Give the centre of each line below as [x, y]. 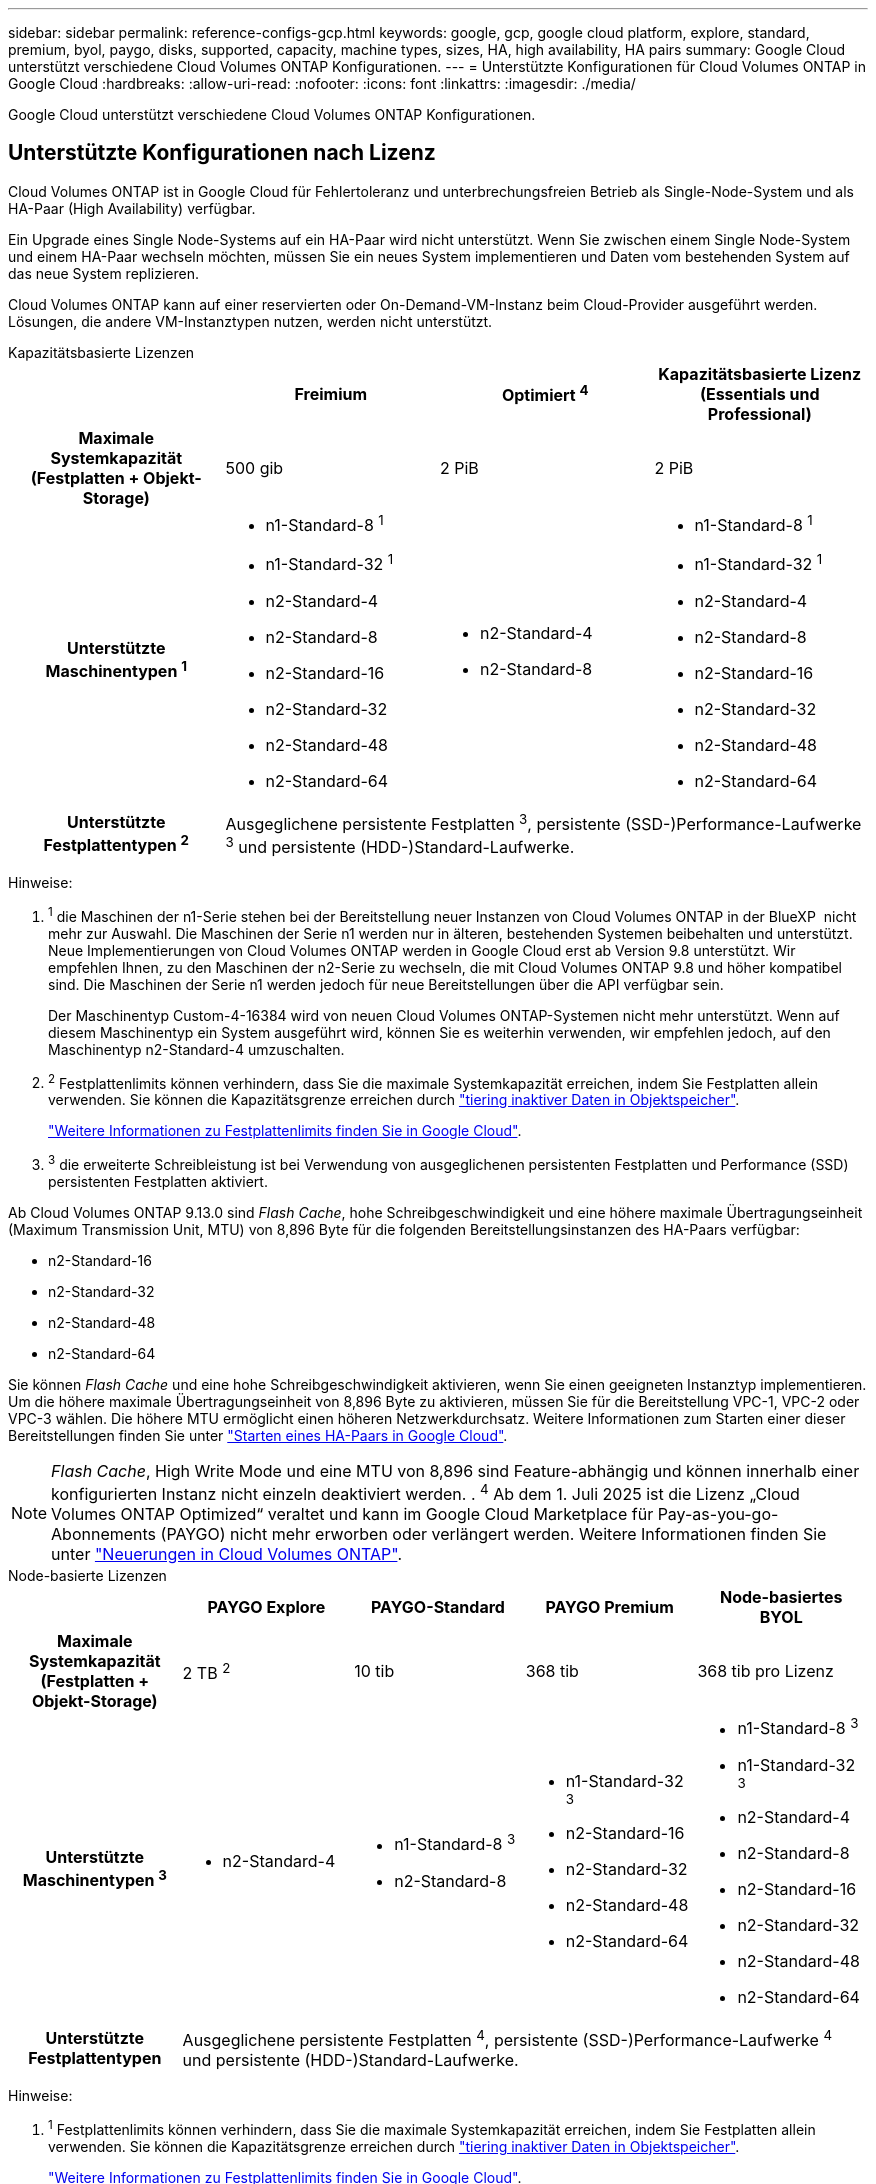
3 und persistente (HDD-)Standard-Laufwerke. [400, 845]
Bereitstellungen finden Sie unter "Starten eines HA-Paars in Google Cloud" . [258, 1436]
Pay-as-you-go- [718, 1514]
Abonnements [104, 1534]
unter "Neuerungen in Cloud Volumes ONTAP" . [227, 1554]
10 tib [374, 1671]
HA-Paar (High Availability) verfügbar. [132, 208]
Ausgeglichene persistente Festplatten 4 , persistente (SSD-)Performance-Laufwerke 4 [507, 2038]
